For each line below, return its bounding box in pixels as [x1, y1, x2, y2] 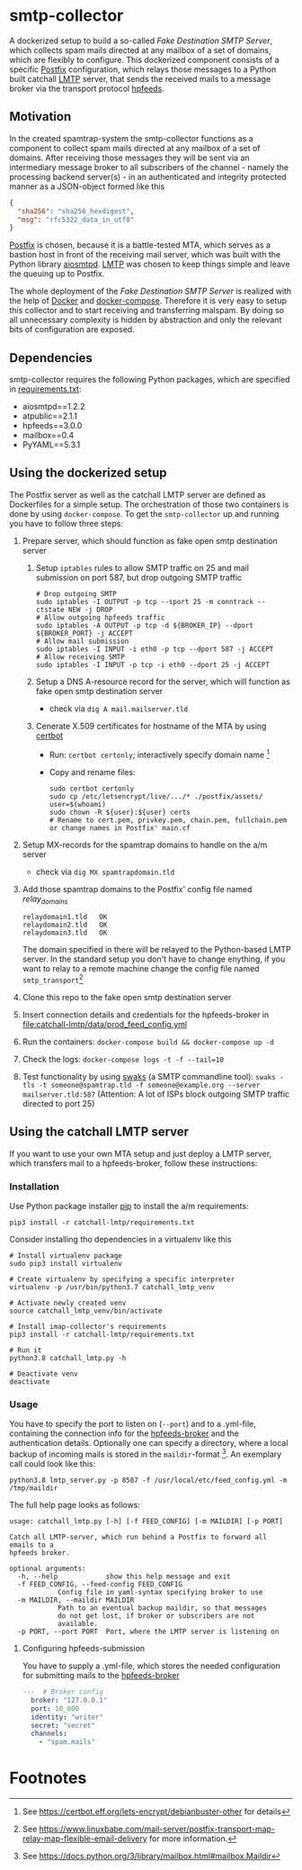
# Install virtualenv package [9, 1251, 123, 1260]
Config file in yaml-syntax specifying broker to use [57, 1588, 263, 1597]
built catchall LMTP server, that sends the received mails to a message [9, 73, 271, 84]
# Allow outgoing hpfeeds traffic [35, 613, 165, 622]
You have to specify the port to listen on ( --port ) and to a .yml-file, [9, 1419, 256, 1430]
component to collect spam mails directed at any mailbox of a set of [9, 142, 261, 153]
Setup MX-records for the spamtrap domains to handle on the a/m [22, 839, 268, 850]
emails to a [9, 1540, 54, 1549]
